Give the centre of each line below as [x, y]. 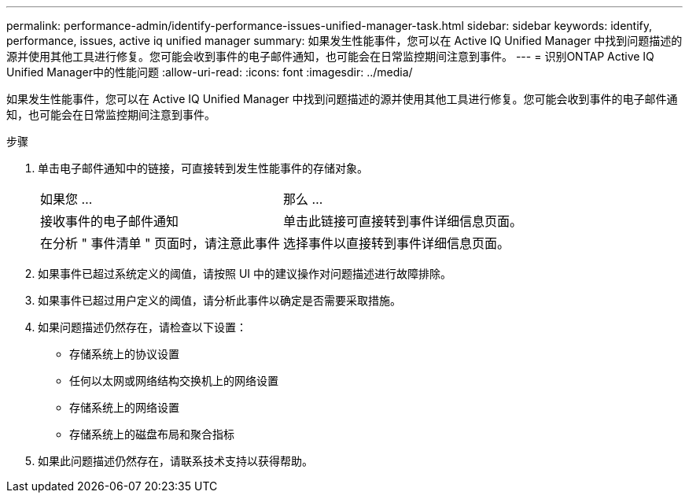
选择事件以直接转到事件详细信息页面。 [396, 243]
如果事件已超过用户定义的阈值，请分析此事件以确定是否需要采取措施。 [219, 300]
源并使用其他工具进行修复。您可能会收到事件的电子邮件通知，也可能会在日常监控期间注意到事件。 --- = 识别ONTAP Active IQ [330, 56]
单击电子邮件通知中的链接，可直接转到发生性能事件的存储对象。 [203, 168]
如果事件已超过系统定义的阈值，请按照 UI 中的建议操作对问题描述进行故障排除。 [245, 274]
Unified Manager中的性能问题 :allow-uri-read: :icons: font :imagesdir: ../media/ [210, 72]
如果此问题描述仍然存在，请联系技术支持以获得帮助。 [175, 461]
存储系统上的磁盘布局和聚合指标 [152, 434]
